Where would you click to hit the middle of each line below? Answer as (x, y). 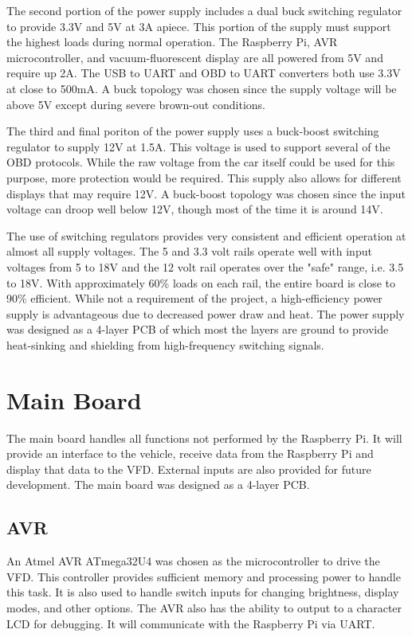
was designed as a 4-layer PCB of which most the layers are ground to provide (198, 329)
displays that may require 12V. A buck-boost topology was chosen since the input (206, 193)
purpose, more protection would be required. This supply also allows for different (204, 177)
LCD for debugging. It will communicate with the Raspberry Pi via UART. (191, 623)
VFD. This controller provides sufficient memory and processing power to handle (204, 576)
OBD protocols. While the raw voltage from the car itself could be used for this (201, 162)
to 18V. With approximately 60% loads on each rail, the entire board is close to (201, 282)
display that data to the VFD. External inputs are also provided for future (189, 469)
